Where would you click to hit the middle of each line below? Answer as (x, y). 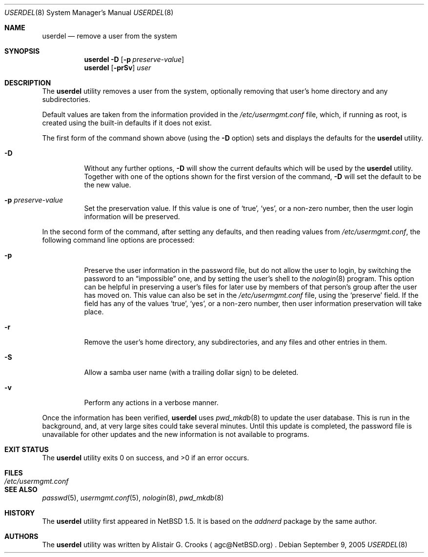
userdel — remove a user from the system (110, 36)
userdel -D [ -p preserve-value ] (134, 59)
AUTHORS (21, 536)
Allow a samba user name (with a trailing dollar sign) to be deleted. (191, 372)
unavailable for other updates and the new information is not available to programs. (176, 434)
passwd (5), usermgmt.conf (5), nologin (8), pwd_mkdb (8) (133, 498)
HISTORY (20, 513)
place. (94, 312)
